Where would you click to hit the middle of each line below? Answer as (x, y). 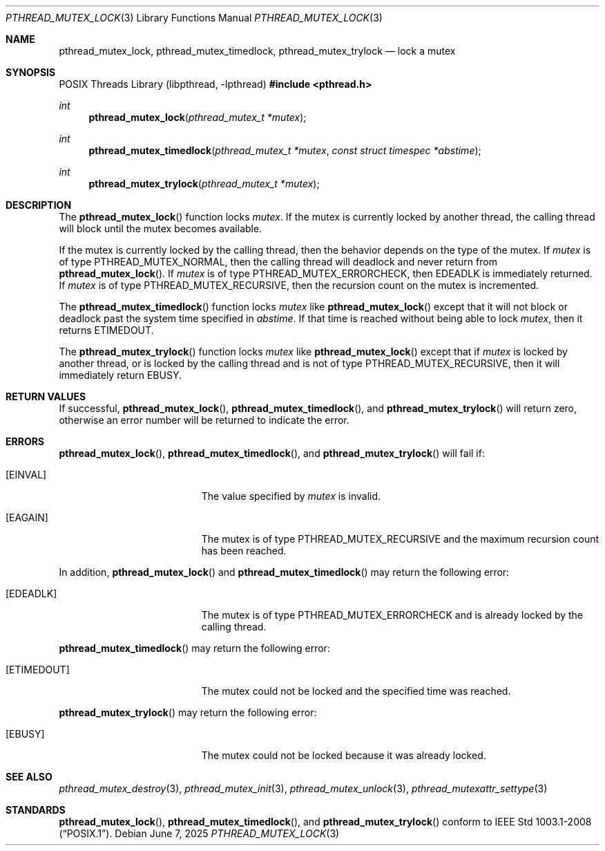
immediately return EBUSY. (120, 375)
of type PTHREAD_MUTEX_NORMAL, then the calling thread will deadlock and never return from (278, 262)
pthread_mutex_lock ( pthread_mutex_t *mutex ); (198, 117)
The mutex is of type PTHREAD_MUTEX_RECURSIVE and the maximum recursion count (400, 539)
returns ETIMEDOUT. (106, 330)
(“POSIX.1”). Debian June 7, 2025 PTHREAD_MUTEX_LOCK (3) (199, 833)
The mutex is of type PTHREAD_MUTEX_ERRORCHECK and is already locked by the (392, 615)
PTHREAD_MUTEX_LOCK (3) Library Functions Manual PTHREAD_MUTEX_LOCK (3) (194, 18)
